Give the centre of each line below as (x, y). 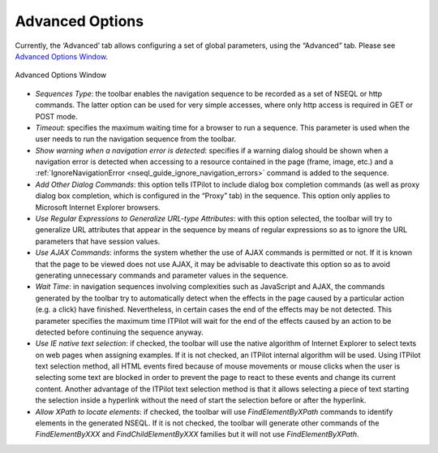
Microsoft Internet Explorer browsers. (98, 207)
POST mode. (56, 116)
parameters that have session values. (98, 241)
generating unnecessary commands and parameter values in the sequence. (162, 275)
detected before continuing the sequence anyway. (119, 332)
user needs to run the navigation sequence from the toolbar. (136, 139)
